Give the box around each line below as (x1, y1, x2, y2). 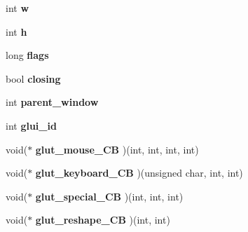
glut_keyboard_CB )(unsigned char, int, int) (35, 165, 243, 180)
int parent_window (6, 95, 99, 109)
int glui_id (6, 118, 57, 132)
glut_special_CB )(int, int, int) (35, 189, 184, 203)
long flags (6, 48, 49, 62)
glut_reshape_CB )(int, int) (35, 212, 170, 227)
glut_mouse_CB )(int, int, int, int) (35, 142, 199, 156)
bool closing (6, 71, 61, 86)
